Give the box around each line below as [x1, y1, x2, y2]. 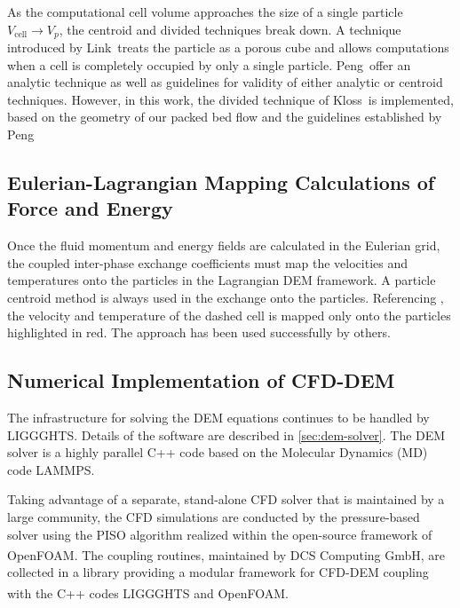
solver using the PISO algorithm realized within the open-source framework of [7, 525, 432, 543]
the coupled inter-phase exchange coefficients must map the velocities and [7, 253, 408, 272]
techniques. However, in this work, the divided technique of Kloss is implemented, [7, 90, 454, 108]
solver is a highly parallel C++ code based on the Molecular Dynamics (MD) [7, 443, 428, 462]
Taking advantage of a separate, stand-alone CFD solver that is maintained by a [7, 490, 445, 509]
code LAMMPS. [7, 460, 95, 478]
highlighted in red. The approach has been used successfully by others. [7, 323, 391, 342]
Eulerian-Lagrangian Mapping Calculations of [7, 169, 435, 195]
